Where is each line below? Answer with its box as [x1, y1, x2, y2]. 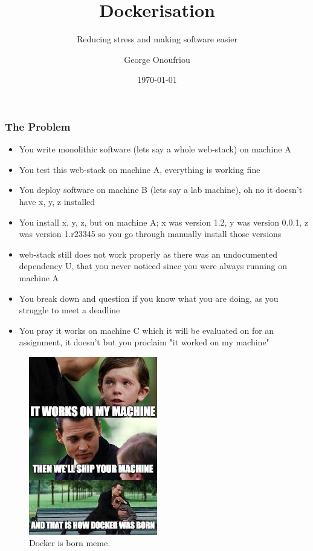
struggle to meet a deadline [19, 304, 120, 316]
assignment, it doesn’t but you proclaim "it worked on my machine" [19, 336, 269, 348]
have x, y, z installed [19, 195, 95, 207]
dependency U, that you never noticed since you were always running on [19, 259, 288, 272]
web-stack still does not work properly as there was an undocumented [19, 247, 277, 260]
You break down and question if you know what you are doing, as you [19, 292, 279, 304]
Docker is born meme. [29, 536, 111, 549]
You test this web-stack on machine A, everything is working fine [19, 163, 260, 175]
